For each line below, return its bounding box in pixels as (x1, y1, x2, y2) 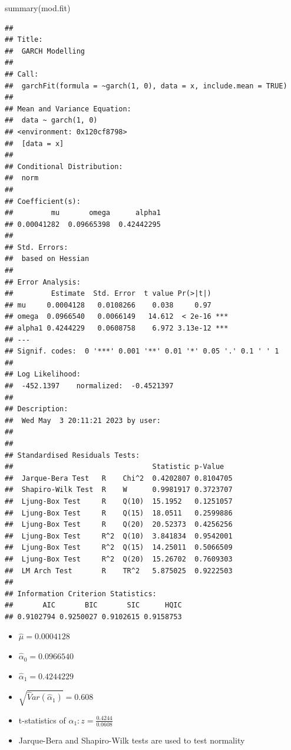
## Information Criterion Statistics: (5, 589, 157, 598)
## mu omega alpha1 (5, 209, 161, 217)
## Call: (5, 70, 39, 78)
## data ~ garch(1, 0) (5, 116, 98, 125)
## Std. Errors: (5, 243, 68, 252)
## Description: (5, 405, 68, 414)
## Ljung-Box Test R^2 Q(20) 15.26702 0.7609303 (5, 554, 233, 563)
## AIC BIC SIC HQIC (5, 601, 182, 610)
